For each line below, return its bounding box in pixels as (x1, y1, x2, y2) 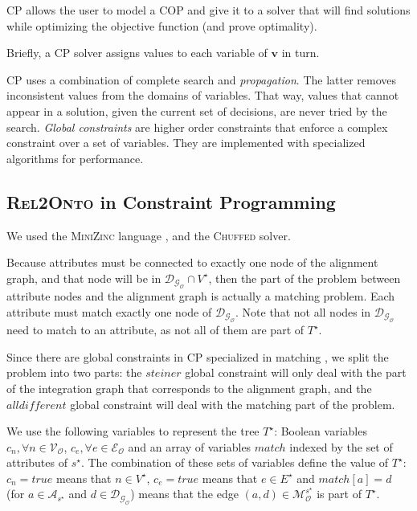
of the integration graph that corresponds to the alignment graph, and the (6, 379, 372, 396)
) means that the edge (130, 485, 239, 502)
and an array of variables (128, 438, 251, 455)
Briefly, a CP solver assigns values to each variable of (6, 44, 268, 61)
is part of (317, 485, 362, 502)
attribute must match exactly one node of (6, 303, 212, 320)
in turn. (281, 44, 320, 61)
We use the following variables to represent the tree (6, 423, 260, 439)
